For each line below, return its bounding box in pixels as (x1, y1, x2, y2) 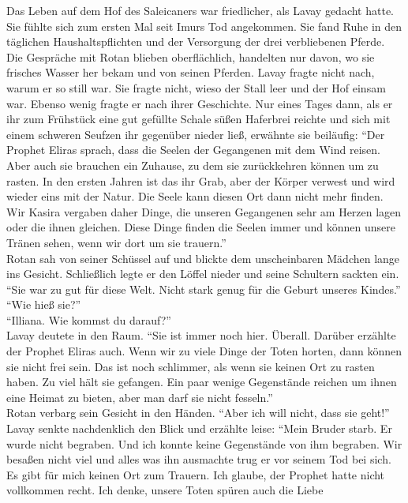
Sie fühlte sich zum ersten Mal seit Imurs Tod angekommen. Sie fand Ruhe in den (6, 17, 402, 34)
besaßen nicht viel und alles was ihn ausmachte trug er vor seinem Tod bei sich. (6, 451, 391, 467)
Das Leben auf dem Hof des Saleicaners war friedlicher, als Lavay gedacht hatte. (6, 2, 395, 18)
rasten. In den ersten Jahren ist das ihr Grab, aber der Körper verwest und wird (6, 172, 395, 189)
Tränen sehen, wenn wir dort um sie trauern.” (6, 234, 226, 250)
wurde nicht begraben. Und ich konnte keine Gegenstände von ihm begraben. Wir (6, 435, 402, 452)
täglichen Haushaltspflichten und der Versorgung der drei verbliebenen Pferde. (6, 33, 385, 50)
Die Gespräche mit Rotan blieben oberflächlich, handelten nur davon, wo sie (6, 48, 375, 65)
